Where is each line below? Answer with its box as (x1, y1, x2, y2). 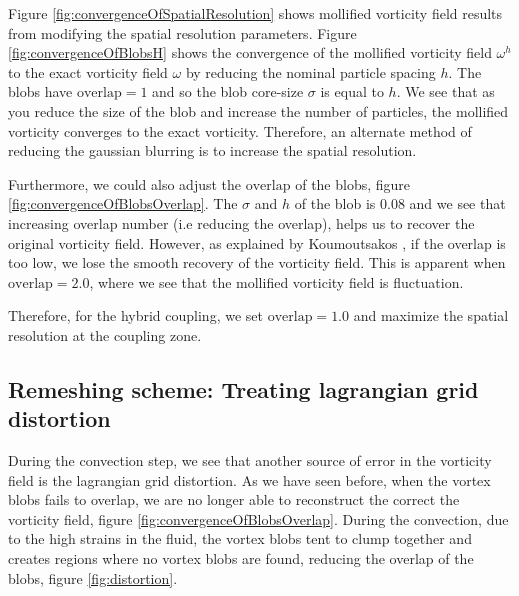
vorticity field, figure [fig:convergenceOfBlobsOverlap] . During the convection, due (8, 508, 509, 529)
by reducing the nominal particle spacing (185, 61, 436, 82)
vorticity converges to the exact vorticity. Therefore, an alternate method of (8, 120, 472, 141)
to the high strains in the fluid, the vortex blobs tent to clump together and (8, 528, 472, 549)
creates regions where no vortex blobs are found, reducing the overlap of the (8, 548, 474, 569)
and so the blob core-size (152, 81, 304, 102)
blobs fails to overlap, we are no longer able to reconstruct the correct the (8, 489, 460, 510)
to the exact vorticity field (8, 61, 168, 82)
